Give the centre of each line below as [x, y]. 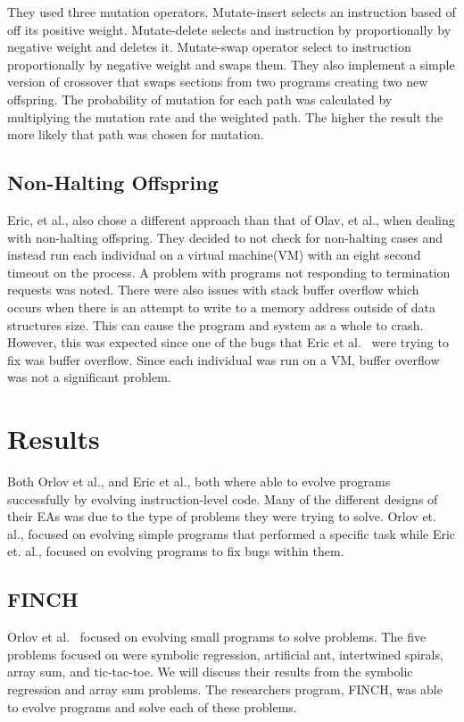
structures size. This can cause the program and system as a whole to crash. [215, 324]
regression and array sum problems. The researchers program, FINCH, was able [225, 689]
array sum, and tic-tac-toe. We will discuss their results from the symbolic [210, 672]
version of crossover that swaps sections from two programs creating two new [218, 82]
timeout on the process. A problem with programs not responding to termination [229, 272]
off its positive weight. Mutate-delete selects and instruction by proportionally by [229, 29]
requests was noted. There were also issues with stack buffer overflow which [213, 290]
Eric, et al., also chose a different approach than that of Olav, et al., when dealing [231, 219]
